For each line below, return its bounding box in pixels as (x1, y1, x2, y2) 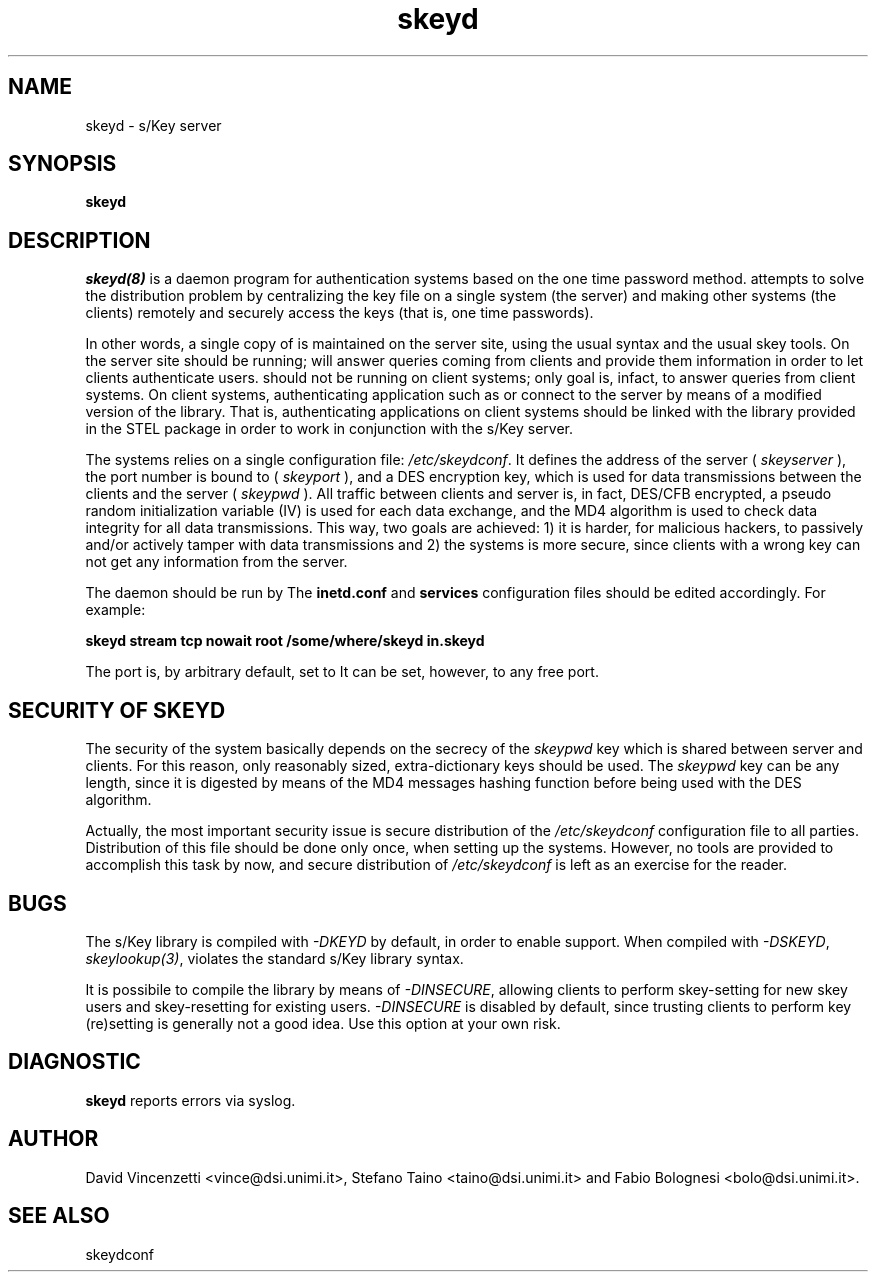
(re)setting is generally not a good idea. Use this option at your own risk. (85, 1014, 561, 1032)
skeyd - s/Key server (85, 116, 222, 134)
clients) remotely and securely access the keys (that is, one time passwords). (85, 304, 594, 322)
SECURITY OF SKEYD (8, 697, 226, 723)
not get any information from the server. (85, 553, 348, 571)
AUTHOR (8, 1126, 99, 1152)
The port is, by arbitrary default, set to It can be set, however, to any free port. (85, 663, 599, 681)
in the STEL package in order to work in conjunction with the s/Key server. (85, 420, 574, 438)
